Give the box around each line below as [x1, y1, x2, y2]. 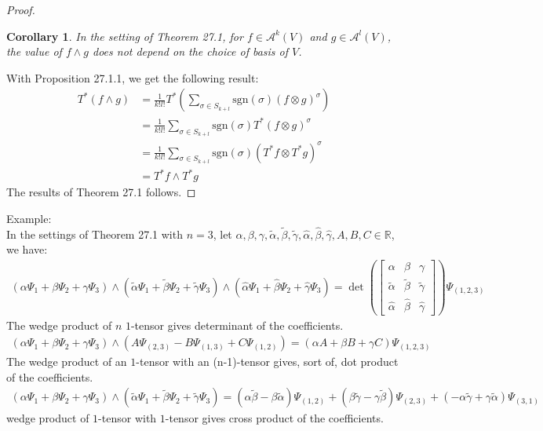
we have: [6, 241, 48, 258]
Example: [6, 210, 52, 226]
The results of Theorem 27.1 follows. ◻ [6, 184, 196, 200]
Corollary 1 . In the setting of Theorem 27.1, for [6, 27, 243, 44]
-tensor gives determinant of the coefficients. [130, 316, 344, 333]
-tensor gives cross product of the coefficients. [165, 410, 384, 426]
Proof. [6, 2, 35, 17]
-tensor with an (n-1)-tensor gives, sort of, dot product [136, 353, 399, 370]
